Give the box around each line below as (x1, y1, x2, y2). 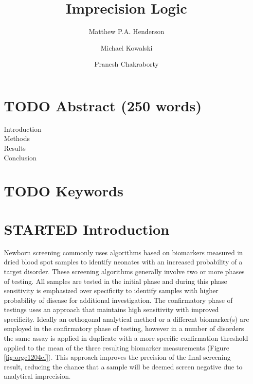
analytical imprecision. (4, 371, 71, 381)
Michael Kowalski (100, 42, 153, 52)
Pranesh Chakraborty (94, 59, 159, 69)
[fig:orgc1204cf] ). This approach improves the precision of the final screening (4, 352, 231, 362)
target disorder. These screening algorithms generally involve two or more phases (4, 266, 245, 276)
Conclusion (4, 152, 36, 162)
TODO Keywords (4, 181, 124, 201)
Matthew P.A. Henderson (89, 26, 164, 36)
